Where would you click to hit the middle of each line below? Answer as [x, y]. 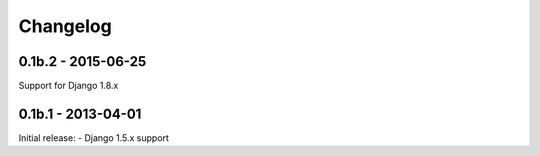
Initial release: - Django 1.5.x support [94, 137]
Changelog [65, 26]
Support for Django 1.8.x [68, 86]
